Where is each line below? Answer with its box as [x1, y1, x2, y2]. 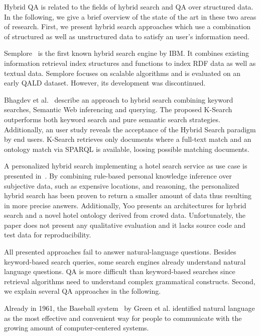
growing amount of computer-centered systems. [4, 322, 149, 333]
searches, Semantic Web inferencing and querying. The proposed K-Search [4, 104, 232, 115]
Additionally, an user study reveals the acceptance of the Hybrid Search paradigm [4, 124, 256, 134]
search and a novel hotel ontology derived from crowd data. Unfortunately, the [4, 210, 245, 220]
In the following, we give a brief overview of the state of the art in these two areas [4, 11, 256, 22]
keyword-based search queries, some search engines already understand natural [4, 256, 246, 267]
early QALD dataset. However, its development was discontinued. [4, 77, 206, 88]
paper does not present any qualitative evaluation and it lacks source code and [4, 219, 246, 230]
